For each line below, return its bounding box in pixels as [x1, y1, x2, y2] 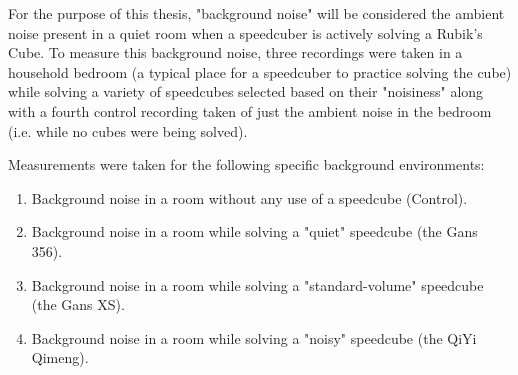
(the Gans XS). [31, 294, 125, 315]
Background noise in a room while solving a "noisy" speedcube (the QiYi [31, 327, 477, 348]
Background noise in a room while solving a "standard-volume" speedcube [31, 274, 484, 295]
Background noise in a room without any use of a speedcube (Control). [31, 187, 468, 208]
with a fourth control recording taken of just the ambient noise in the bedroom [8, 100, 492, 121]
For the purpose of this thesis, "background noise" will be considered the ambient [8, 3, 505, 23]
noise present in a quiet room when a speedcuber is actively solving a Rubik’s [8, 22, 483, 43]
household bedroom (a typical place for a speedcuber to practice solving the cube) [8, 61, 512, 82]
